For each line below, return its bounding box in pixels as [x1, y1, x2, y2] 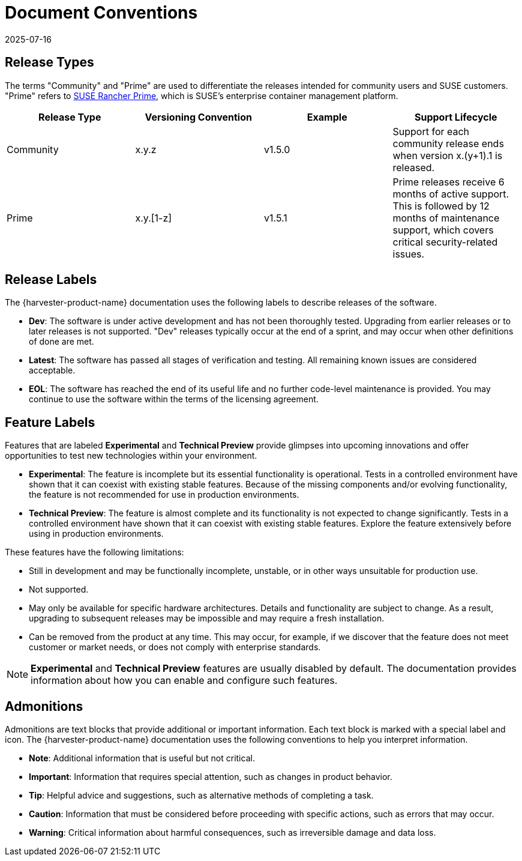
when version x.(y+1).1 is [392, 149, 503, 162]
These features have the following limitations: [5, 547, 184, 558]
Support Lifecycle [414, 110, 497, 123]
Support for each [392, 125, 470, 137]
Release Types [5, 55, 94, 70]
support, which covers [392, 223, 494, 236]
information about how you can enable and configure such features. [31, 674, 338, 687]
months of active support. [392, 187, 509, 200]
